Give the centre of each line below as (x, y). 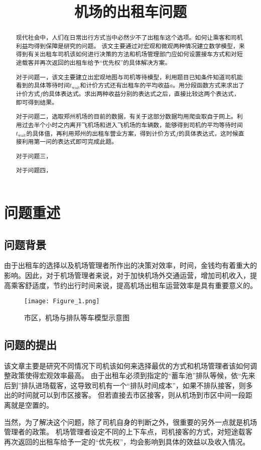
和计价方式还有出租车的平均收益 (125, 85)
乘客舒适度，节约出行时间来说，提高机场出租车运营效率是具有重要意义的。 (134, 285)
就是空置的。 (32, 404)
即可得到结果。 (37, 102)
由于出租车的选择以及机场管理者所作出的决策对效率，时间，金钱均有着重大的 (130, 265)
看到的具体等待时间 (43, 85)
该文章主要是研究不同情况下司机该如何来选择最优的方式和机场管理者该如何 (127, 365)
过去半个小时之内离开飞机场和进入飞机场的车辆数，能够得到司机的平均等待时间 (132, 124)
